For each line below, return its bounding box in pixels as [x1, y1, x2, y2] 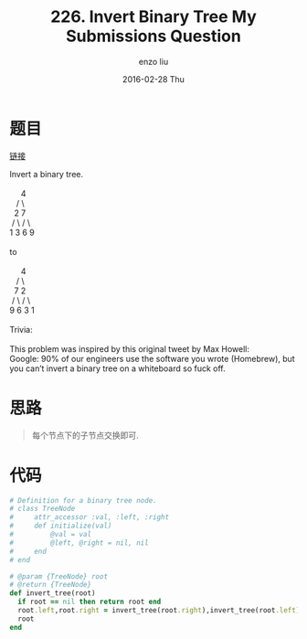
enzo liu [138, 56, 169, 67]
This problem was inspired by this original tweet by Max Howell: [9, 343, 249, 354]
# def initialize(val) [9, 521, 112, 531]
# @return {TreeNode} [9, 580, 92, 590]
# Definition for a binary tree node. [9, 495, 157, 505]
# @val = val [9, 530, 92, 539]
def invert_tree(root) [9, 589, 96, 598]
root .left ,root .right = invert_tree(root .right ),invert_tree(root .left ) [17, 606, 301, 615]
